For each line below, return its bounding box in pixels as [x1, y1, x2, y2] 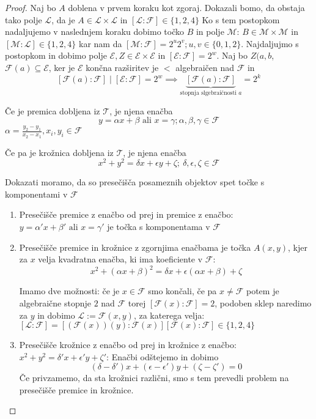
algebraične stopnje [19, 296, 91, 309]
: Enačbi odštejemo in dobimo [106, 350, 219, 363]
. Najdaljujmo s [241, 37, 299, 50]
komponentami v [5, 187, 68, 200]
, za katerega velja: [133, 308, 205, 321]
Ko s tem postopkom [202, 13, 280, 26]
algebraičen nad [175, 61, 234, 73]
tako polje [5, 13, 42, 26]
